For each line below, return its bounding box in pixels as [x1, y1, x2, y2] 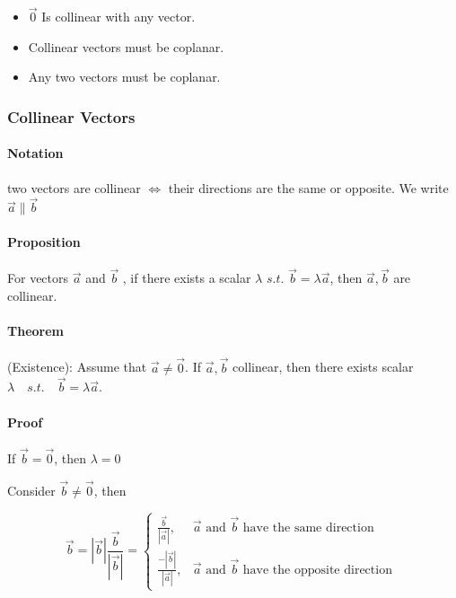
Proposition [7, 233, 81, 251]
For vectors [7, 268, 69, 287]
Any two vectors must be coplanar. [28, 67, 221, 86]
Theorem [7, 321, 64, 340]
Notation [7, 144, 64, 163]
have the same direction [242, 521, 374, 534]
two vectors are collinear [7, 178, 141, 197]
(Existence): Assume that [7, 357, 147, 376]
